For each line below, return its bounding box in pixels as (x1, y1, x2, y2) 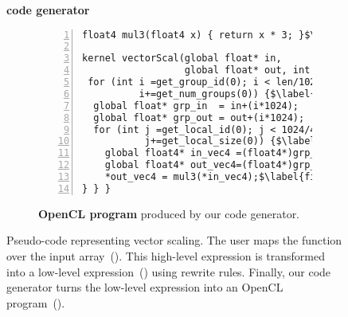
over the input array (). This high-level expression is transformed (6, 248, 326, 264)
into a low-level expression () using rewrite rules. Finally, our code (6, 263, 331, 280)
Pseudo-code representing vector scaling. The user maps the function (6, 232, 342, 249)
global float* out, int (184, 65, 311, 76)
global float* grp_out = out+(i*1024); (93, 112, 305, 123)
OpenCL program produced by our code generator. (38, 205, 300, 221)
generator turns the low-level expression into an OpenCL (6, 279, 283, 295)
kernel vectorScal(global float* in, (82, 53, 282, 65)
